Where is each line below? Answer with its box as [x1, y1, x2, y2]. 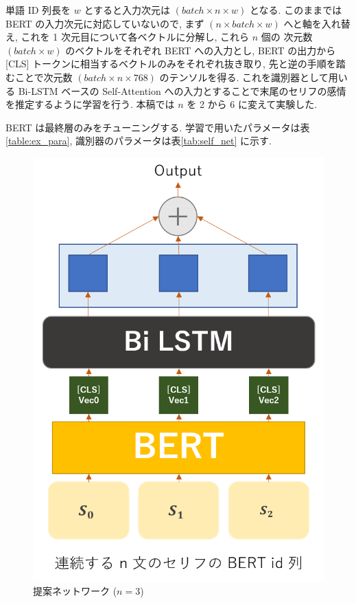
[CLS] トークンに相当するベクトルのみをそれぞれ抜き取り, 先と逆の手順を [5, 56, 336, 71]
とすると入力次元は [84, 3, 171, 17]
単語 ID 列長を [5, 3, 71, 17]
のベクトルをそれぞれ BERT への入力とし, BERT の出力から [65, 43, 336, 57]
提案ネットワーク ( [33, 584, 117, 598]
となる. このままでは [250, 3, 342, 17]
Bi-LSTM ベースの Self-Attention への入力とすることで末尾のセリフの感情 [18, 83, 346, 98]
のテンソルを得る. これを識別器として [159, 69, 329, 84]
